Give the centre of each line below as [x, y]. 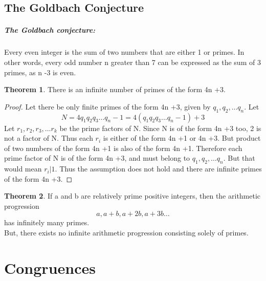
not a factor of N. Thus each [49, 138]
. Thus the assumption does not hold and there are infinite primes [158, 169]
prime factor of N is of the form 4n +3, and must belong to [97, 158]
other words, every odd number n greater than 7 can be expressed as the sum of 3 [132, 62]
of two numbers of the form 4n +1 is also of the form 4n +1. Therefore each [123, 148]
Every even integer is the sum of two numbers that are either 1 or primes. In [124, 52]
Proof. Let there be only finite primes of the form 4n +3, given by [107, 106]
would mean [23, 169]
